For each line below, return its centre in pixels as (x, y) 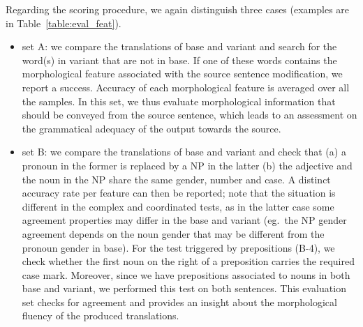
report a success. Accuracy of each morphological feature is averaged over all (186, 87)
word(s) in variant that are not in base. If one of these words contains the (179, 60)
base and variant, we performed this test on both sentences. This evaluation (184, 288)
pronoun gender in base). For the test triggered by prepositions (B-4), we (178, 247)
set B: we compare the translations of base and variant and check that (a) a (184, 152)
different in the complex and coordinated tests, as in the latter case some (178, 206)
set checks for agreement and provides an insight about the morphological (179, 302)
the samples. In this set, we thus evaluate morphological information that (179, 101)
